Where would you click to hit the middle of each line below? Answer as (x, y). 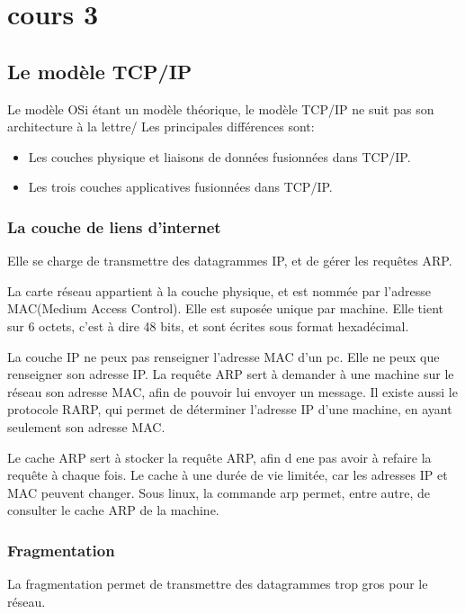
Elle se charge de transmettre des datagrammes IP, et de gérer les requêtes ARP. (230, 261)
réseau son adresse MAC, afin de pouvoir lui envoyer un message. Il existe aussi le (232, 391)
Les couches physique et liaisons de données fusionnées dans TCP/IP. (219, 156)
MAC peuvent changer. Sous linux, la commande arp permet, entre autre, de (219, 492)
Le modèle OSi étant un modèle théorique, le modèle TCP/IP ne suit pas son (221, 108)
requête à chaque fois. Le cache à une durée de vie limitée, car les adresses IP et (228, 475)
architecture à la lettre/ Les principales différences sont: (161, 126)
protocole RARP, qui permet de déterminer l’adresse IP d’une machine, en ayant (230, 409)
